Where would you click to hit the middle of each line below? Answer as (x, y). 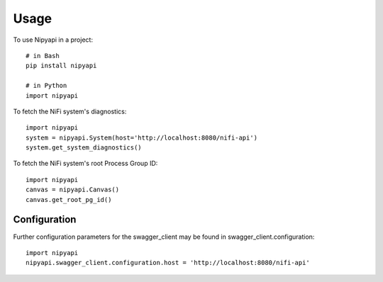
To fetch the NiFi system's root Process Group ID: (85, 164)
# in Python (46, 86)
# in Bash (43, 56)
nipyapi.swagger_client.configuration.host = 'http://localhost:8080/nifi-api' (168, 263)
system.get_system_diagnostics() (84, 148)
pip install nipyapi (61, 66)
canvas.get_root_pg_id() (69, 199)
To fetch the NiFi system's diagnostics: (70, 111)
